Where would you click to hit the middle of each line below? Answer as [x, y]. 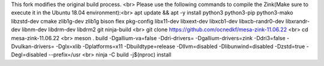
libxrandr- [298, 21]
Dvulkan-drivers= [33, 46]
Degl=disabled [29, 55]
